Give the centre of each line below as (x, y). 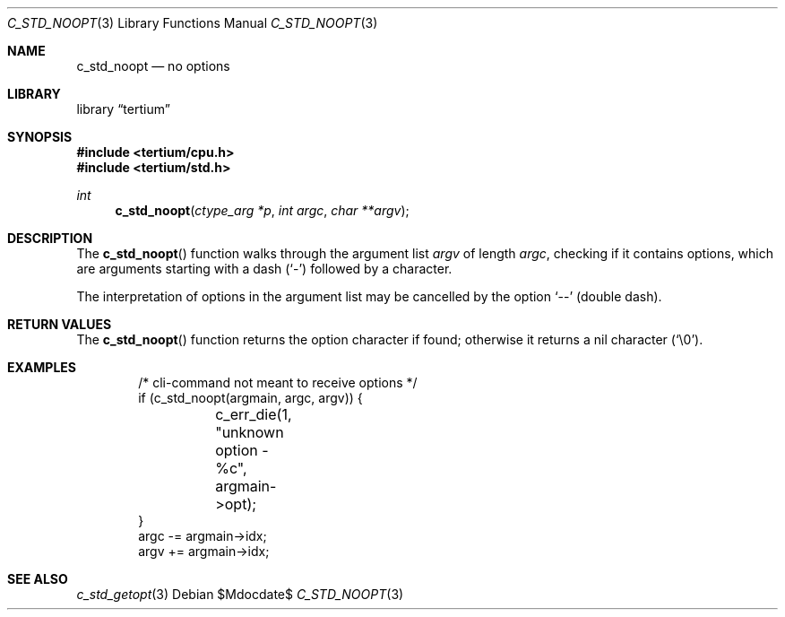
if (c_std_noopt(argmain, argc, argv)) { (250, 398)
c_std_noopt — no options (153, 66)
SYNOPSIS (40, 137)
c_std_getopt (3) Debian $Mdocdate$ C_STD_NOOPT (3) (240, 594)
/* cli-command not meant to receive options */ (278, 382)
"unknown (250, 432)
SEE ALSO (38, 579)
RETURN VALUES (60, 324)
